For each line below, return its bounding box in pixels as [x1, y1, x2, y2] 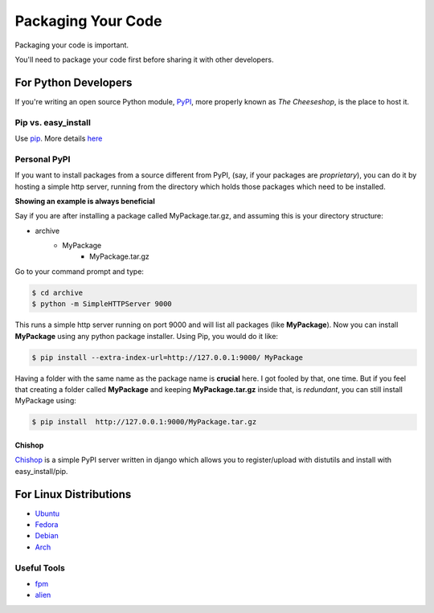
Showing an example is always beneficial [14, 196, 156, 206]
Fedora [35, 520, 59, 529]
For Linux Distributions [14, 487, 132, 501]
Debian [35, 531, 59, 541]
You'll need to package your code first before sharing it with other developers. [14, 55, 274, 64]
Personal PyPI [14, 153, 71, 165]
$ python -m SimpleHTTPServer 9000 [31, 300, 172, 309]
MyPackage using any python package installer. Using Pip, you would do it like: [14, 331, 279, 341]
